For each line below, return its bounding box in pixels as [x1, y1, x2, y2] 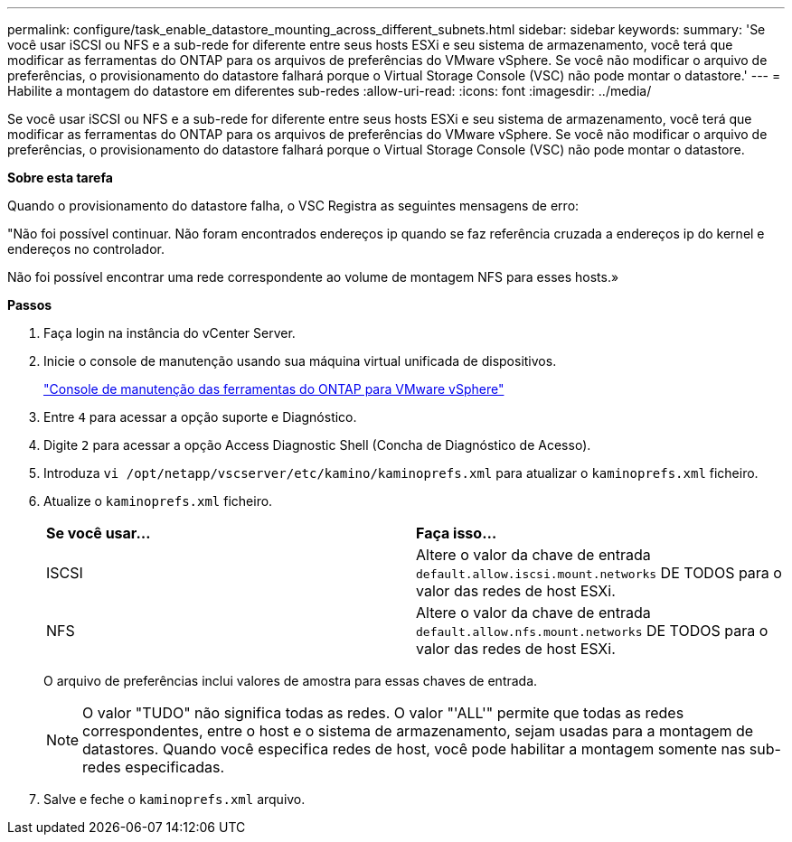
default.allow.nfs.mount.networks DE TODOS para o [416, 622, 768, 640]
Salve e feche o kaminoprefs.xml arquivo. [43, 791, 306, 807]
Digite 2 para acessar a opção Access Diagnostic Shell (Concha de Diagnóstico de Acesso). [43, 437, 591, 453]
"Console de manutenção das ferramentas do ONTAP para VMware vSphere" [43, 381, 504, 397]
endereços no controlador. [7, 241, 165, 257]
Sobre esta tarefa [7, 170, 113, 185]
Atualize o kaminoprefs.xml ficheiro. [43, 493, 273, 509]
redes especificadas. [82, 758, 225, 776]
